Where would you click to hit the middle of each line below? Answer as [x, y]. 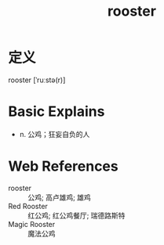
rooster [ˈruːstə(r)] [37, 80]
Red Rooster [28, 206]
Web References [64, 166]
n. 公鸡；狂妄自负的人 [55, 134]
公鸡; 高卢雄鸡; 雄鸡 [60, 197]
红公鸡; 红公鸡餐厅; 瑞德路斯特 [77, 215]
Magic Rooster [32, 224]
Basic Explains [56, 112]
